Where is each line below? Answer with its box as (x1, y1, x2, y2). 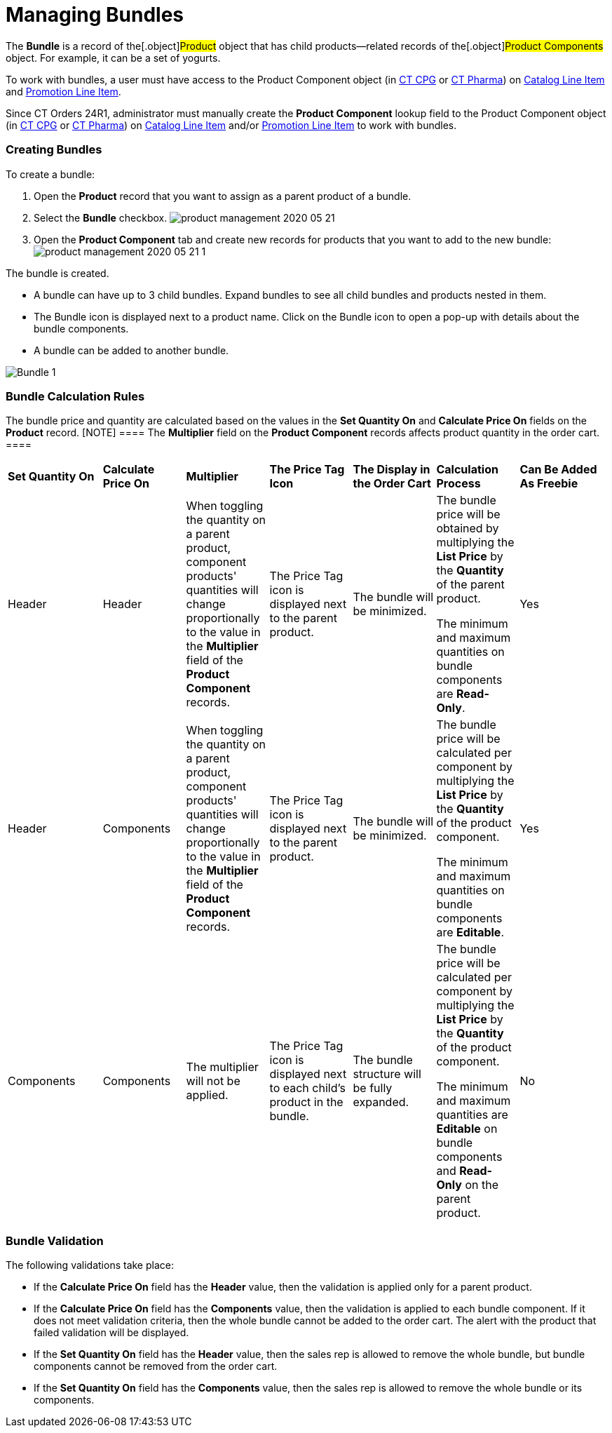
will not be (186, 1074, 240, 1089)
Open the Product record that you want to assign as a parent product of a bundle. (34, 189, 412, 202)
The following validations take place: (6, 1259, 174, 1271)
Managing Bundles (6, 3, 184, 27)
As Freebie (519, 476, 578, 491)
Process (436, 476, 481, 491)
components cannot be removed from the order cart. (34, 1360, 278, 1372)
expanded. (353, 1095, 409, 1110)
